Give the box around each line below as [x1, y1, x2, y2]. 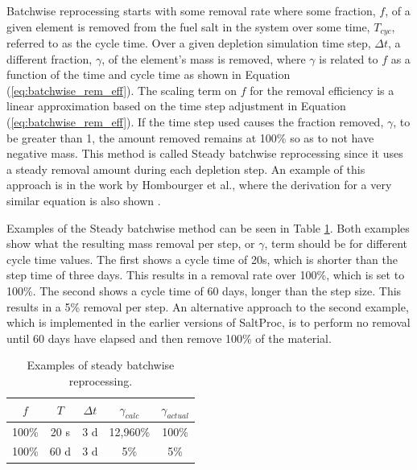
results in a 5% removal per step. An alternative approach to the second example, [6, 298, 409, 315]
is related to [319, 50, 378, 67]
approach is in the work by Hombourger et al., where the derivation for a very [6, 176, 392, 193]
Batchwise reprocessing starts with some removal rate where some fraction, [6, 2, 376, 19]
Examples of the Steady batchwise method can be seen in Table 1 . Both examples [6, 219, 410, 236]
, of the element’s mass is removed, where [101, 50, 306, 67]
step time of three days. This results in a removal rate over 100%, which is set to [6, 266, 405, 283]
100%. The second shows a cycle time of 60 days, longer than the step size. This [6, 282, 402, 299]
